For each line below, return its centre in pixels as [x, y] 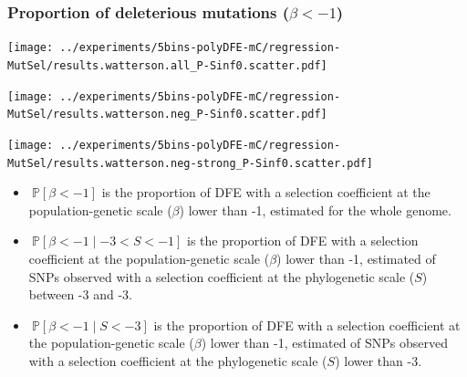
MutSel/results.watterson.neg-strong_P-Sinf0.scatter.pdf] [190, 163]
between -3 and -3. [80, 294]
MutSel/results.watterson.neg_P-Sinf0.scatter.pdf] [167, 115]
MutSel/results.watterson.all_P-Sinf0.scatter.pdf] [167, 65]
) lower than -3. [379, 360]
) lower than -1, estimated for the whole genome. [315, 209]
